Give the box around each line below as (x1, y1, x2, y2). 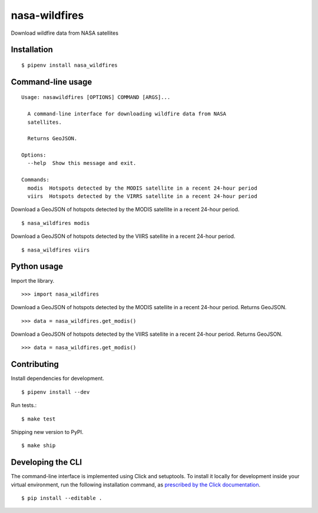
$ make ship (21, 442, 56, 449)
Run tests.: (11, 402, 37, 409)
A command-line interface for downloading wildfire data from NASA (27, 111, 227, 117)
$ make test (21, 415, 56, 422)
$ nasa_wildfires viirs (21, 246, 90, 253)
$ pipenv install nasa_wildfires (21, 62, 118, 68)
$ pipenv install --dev (21, 389, 90, 395)
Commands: (21, 177, 49, 183)
